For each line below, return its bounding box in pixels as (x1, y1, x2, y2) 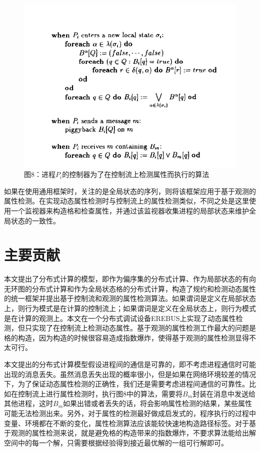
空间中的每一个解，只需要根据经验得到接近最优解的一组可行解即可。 (4, 437, 228, 447)
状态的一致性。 (10, 215, 60, 225)
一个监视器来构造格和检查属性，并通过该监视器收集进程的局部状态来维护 (10, 205, 249, 215)
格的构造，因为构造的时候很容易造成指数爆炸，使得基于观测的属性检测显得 (4, 332, 249, 342)
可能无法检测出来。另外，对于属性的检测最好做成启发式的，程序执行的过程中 (4, 408, 256, 418)
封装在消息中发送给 (192, 388, 256, 398)
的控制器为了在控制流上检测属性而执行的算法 (62, 169, 209, 179)
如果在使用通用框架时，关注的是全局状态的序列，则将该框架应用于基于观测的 (4, 185, 256, 196)
